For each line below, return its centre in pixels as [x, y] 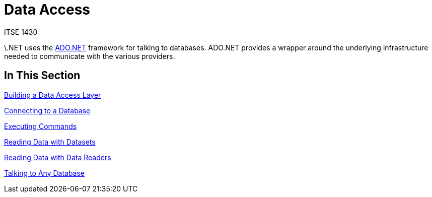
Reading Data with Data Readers [58, 157]
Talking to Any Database [45, 173]
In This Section [42, 76]
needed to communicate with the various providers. [90, 56]
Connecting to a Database [47, 110]
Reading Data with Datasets [50, 142]
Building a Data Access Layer [53, 95]
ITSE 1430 [21, 32]
